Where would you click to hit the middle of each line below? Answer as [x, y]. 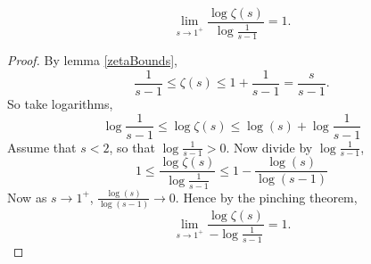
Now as [27, 197]
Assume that [42, 147]
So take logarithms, [60, 103]
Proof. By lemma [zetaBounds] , [92, 60]
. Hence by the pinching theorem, [266, 197]
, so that [132, 147]
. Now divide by [269, 147]
